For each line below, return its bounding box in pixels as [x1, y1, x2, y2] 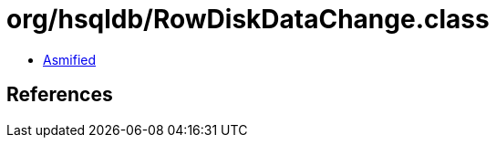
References [6, 83, 113, 107]
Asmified [43, 51, 97, 67]
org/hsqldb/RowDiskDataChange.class [6, 4, 490, 35]
